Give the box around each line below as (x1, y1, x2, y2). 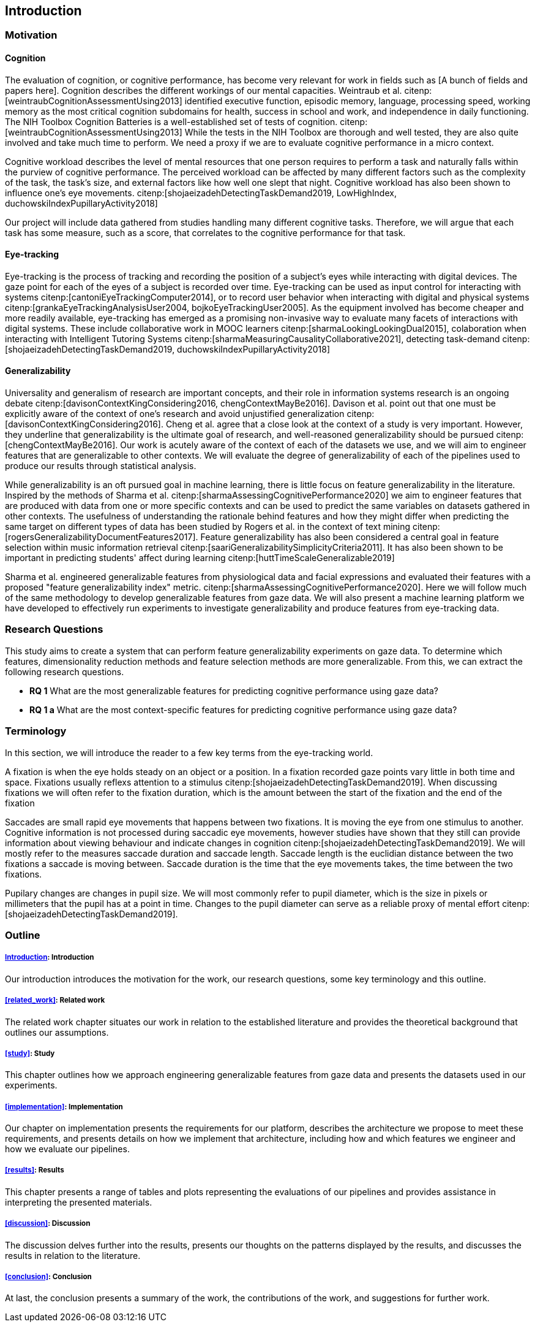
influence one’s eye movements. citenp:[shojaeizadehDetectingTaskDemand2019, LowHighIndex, (5, 187, 397, 198)
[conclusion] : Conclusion (5, 1272, 92, 1282)
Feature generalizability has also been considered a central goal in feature (200, 532, 499, 543)
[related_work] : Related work (5, 996, 105, 1005)
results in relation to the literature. (5, 1250, 141, 1261)
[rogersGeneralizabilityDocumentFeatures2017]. (5, 532, 198, 543)
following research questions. (5, 666, 124, 677)
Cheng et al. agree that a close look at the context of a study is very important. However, (165, 419, 523, 430)
